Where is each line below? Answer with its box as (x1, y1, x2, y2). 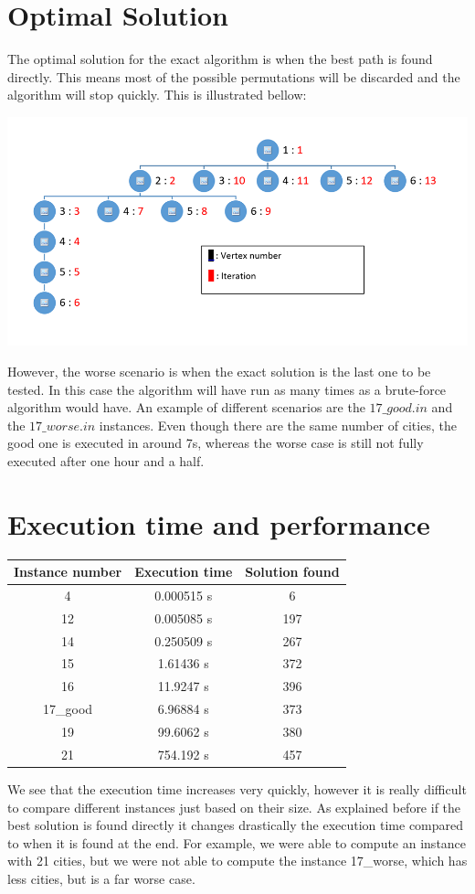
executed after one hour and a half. (7, 451, 205, 470)
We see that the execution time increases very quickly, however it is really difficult (7, 779, 467, 798)
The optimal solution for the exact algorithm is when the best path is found (7, 49, 433, 69)
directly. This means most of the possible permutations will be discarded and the (7, 67, 460, 86)
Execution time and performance (7, 505, 430, 542)
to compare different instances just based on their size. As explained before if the (7, 797, 461, 816)
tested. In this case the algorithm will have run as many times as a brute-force (7, 379, 447, 399)
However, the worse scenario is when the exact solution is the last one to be (7, 361, 431, 380)
